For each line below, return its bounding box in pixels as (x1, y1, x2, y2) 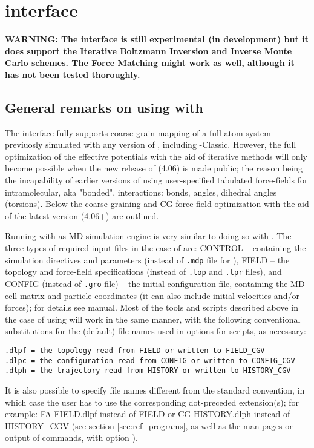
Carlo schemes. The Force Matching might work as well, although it (5, 56, 295, 69)
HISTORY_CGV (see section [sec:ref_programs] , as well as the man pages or (5, 419, 293, 432)
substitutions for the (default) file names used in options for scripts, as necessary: (5, 324, 307, 337)
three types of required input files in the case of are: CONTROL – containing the (5, 242, 306, 254)
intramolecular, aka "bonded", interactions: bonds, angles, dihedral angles (5, 185, 277, 198)
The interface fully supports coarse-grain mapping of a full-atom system (5, 126, 271, 139)
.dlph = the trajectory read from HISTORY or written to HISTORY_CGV (5, 366, 291, 375)
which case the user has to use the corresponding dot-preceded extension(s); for (5, 395, 299, 408)
